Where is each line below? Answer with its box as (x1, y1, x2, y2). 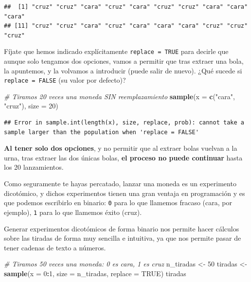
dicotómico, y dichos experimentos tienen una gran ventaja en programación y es (4, 188, 245, 198)
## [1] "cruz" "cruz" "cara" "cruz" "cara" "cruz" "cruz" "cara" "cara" (4, 3, 248, 10)
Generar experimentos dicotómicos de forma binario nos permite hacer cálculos (4, 223, 239, 233)
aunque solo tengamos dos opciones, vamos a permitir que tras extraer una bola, (4, 56, 244, 66)
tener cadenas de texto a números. (4, 242, 106, 252)
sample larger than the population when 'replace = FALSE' (4, 128, 199, 136)
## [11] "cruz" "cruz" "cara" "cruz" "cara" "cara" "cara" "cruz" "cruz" (4, 22, 248, 30)
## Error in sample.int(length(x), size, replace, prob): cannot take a (4, 119, 244, 126)
